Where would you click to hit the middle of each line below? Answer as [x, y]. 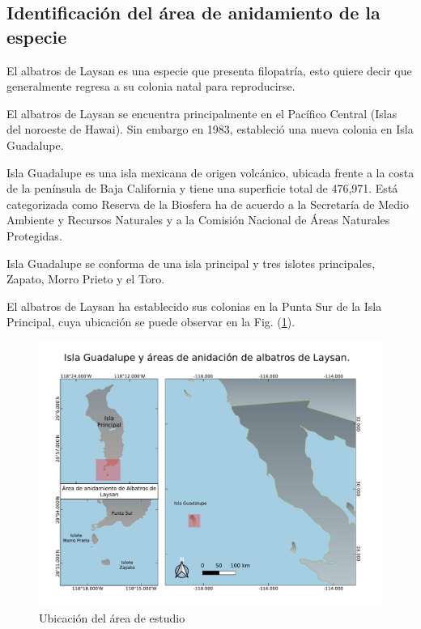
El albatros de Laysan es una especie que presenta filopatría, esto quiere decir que [209, 70]
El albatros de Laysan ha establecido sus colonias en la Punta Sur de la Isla [194, 306]
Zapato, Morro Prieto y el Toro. [86, 279]
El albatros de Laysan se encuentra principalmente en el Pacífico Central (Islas [202, 113]
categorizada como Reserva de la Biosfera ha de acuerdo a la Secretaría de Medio [208, 204]
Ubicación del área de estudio [112, 618]
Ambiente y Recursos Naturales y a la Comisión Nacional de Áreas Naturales [198, 220]
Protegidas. [34, 235]
